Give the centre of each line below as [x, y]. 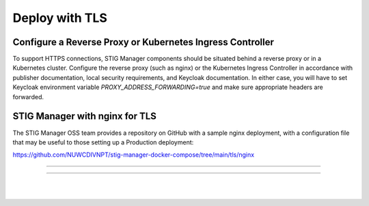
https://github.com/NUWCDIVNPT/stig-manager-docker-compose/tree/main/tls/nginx [134, 155]
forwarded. [28, 96]
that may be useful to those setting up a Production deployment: [103, 142]
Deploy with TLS [60, 18]
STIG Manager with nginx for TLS [85, 116]
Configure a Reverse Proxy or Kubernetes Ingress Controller [143, 42]
